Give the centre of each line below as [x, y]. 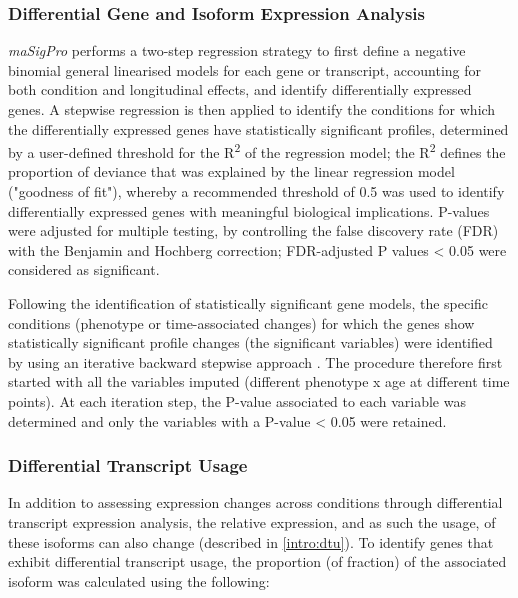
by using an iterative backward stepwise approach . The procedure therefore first [255, 361]
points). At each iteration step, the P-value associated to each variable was [237, 400]
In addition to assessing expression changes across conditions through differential [255, 502]
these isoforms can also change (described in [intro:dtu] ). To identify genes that [251, 541]
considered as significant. [84, 269]
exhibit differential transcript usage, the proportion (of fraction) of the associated [257, 561]
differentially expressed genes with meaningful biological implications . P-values [249, 210]
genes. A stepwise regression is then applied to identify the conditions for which [252, 109]
